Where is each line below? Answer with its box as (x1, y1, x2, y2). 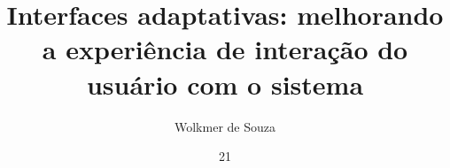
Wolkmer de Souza (175, 117, 275, 135)
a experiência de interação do (42, 31, 408, 67)
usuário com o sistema (86, 65, 364, 102)
